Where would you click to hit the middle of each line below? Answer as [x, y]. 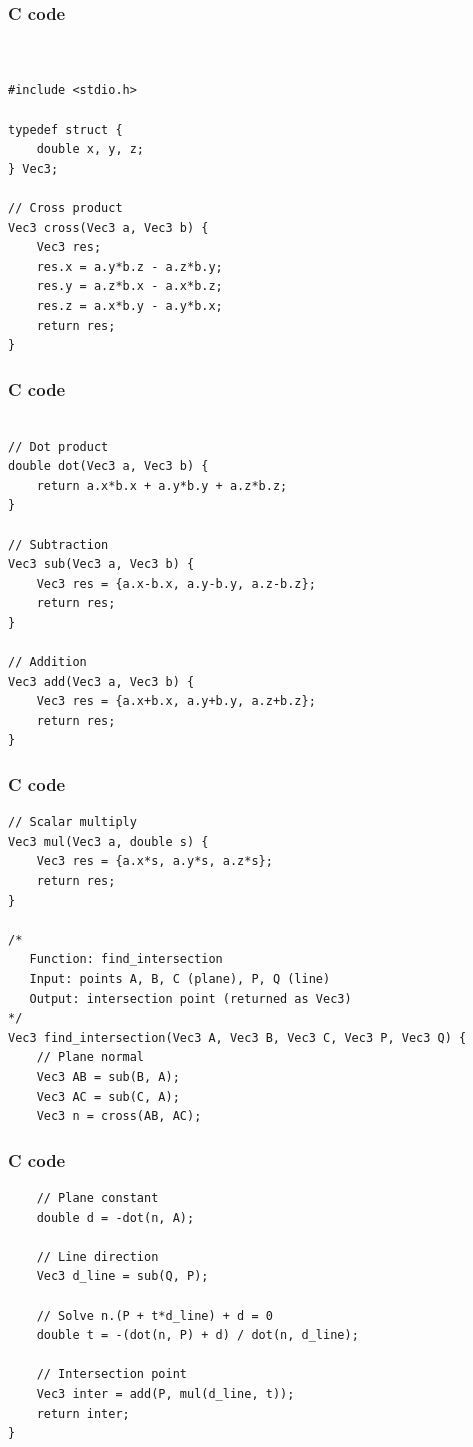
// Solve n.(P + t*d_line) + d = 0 [154, 1315]
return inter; [83, 1413]
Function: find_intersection [126, 959]
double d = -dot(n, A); [115, 1217]
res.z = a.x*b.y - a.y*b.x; [129, 305]
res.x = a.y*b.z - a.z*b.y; [129, 266]
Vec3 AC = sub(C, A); [108, 1096]
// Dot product [58, 446]
